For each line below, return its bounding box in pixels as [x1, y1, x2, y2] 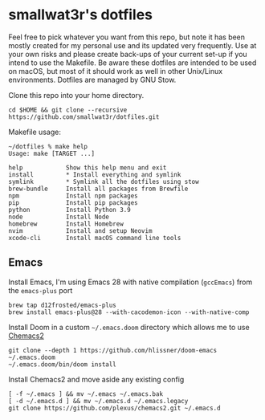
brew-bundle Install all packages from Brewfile [8, 185, 189, 193]
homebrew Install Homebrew [8, 219, 124, 228]
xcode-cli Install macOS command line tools [8, 234, 181, 242]
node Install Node [8, 213, 110, 221]
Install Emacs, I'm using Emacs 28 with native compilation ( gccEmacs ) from [8, 277, 253, 287]
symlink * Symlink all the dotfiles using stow [8, 177, 199, 186]
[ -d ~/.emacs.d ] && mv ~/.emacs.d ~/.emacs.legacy [8, 397, 189, 405]
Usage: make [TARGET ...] [8, 149, 95, 157]
